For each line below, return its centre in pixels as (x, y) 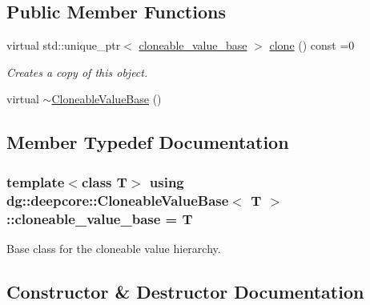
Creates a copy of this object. (77, 72)
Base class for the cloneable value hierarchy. (114, 248)
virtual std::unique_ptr (64, 45)
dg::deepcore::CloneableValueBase (118, 200)
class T (104, 181)
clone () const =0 (312, 45)
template (36, 181)
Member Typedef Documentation (148, 142)
